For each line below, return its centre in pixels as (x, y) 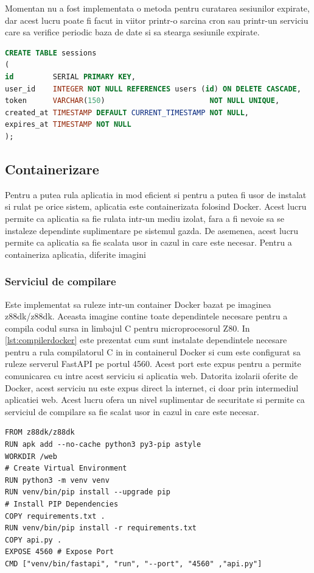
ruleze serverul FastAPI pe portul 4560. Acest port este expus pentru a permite (153, 364)
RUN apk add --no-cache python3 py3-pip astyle (103, 445)
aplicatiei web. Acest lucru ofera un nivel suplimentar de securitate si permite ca (155, 400)
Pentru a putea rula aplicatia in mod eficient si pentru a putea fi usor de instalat (156, 194)
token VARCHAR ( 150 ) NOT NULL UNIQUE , (142, 101)
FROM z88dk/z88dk (40, 432)
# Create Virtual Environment (66, 468)
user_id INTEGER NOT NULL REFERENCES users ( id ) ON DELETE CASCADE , (153, 89)
